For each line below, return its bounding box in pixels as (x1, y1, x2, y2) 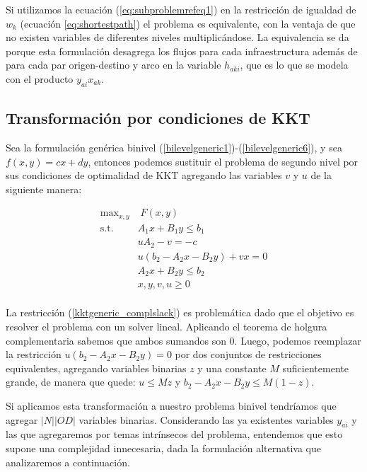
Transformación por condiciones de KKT (6, 107, 310, 129)
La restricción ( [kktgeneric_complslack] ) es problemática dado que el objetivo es (6, 305, 354, 320)
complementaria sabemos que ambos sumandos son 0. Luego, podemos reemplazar (6, 333, 361, 347)
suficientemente (282, 360, 349, 375)
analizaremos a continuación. (6, 454, 130, 469)
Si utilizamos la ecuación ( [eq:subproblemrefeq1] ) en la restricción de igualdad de (6, 2, 356, 16)
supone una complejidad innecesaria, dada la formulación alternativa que (6, 440, 321, 455)
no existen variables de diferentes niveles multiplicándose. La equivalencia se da (6, 30, 349, 45)
